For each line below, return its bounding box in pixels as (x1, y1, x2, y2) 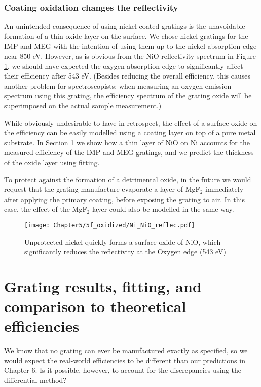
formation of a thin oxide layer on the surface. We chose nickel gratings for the (4, 30, 248, 41)
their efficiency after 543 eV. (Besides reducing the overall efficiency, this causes (4, 70, 250, 81)
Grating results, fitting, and (4, 276, 202, 296)
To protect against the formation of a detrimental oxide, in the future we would (4, 174, 251, 184)
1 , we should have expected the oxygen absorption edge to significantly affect (4, 60, 243, 71)
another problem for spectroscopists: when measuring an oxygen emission (4, 80, 232, 91)
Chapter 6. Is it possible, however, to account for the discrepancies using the (4, 365, 242, 375)
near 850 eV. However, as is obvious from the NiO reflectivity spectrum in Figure (4, 51, 256, 61)
